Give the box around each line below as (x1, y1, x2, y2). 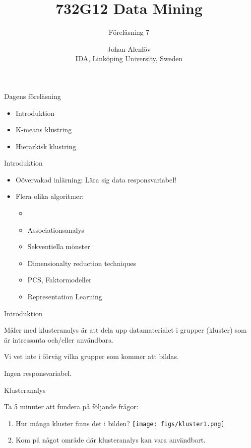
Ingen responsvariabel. (4, 368, 72, 378)
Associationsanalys (27, 224, 84, 235)
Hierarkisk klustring (15, 141, 76, 151)
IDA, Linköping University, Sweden (75, 53, 183, 64)
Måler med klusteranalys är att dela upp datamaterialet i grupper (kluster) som (4, 325, 247, 335)
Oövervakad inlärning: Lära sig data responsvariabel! (15, 174, 177, 184)
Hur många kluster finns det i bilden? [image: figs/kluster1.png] (15, 418, 225, 428)
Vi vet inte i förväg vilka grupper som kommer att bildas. (4, 351, 179, 361)
